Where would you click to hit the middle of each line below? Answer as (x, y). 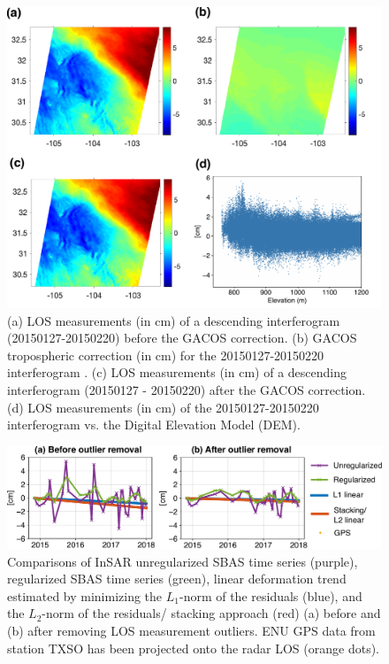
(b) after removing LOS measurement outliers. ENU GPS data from (191, 630)
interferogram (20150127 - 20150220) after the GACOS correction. (187, 389)
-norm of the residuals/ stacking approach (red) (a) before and (211, 613)
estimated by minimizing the (85, 595)
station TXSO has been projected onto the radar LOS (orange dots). (193, 648)
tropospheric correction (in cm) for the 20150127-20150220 (166, 355)
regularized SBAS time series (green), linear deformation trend (177, 579)
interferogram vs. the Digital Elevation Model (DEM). (154, 425)
